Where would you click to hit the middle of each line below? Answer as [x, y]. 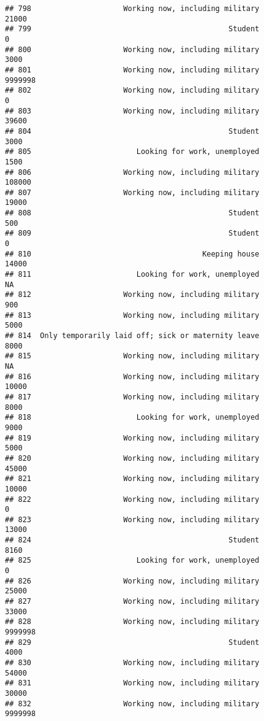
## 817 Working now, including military [132, 397]
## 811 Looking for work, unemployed [132, 275]
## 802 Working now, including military [132, 91]
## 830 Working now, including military [132, 663]
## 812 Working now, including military [132, 295]
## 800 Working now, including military [132, 49]
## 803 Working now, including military [132, 111]
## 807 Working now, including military [132, 192]
